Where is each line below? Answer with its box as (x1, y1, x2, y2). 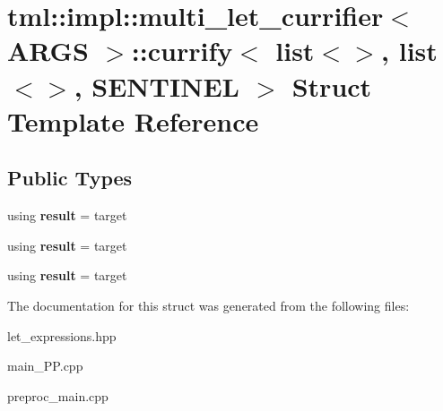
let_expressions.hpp (7, 326, 117, 345)
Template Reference (7, 102, 259, 139)
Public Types (7, 164, 133, 192)
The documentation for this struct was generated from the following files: (7, 295, 410, 314)
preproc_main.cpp (7, 386, 109, 405)
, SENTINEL (74, 67, 239, 104)
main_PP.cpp (7, 356, 83, 375)
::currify (131, 32, 233, 69)
